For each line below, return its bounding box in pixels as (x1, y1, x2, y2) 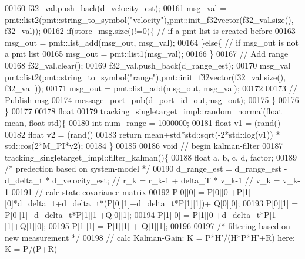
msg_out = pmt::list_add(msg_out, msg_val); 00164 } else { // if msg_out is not (5, 36, 299, 48)
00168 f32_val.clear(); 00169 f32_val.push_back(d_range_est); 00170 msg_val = (5, 59, 300, 71)
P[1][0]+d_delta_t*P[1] (192, 208, 279, 220)
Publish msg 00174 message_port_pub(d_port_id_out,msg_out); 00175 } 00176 (5, 93, 299, 105)
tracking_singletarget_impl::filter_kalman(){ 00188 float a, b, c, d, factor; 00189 (5, 151, 297, 163)
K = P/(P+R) (5, 243, 58, 255)
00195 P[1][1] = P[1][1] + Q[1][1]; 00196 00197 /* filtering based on (48, 220, 290, 232)
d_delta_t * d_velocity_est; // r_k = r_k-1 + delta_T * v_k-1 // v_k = (5, 173, 280, 186)
